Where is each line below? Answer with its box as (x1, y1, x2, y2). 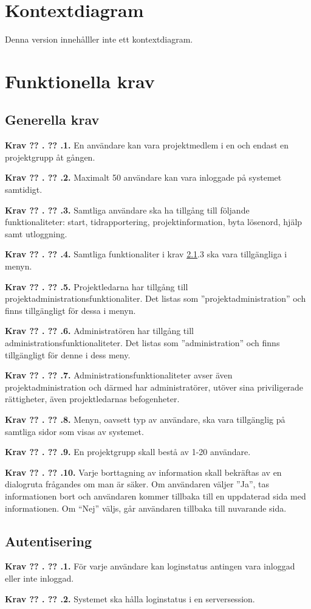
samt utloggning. (5, 227, 67, 240)
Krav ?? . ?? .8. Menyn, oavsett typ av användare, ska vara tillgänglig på (5, 412, 285, 425)
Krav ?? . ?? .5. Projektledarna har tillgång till (5, 280, 188, 293)
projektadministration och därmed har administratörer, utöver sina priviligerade (5, 380, 304, 393)
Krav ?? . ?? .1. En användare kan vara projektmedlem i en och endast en (5, 139, 289, 151)
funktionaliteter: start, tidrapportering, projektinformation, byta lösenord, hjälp (5, 215, 302, 228)
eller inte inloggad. (5, 571, 74, 584)
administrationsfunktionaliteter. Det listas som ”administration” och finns (5, 336, 280, 349)
